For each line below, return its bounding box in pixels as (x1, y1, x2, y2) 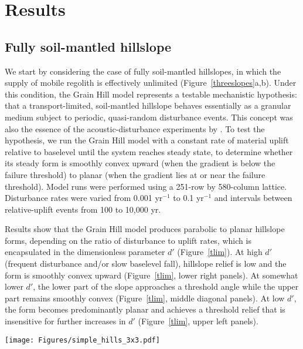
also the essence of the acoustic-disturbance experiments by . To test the (5, 122, 265, 135)
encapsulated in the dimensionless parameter (5, 246, 165, 258)
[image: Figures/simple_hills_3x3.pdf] (5, 335, 160, 344)
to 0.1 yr (173, 192, 204, 204)
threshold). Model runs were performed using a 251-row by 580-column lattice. (5, 180, 287, 192)
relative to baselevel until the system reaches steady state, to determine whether (5, 145, 293, 157)
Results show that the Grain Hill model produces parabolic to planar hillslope (5, 223, 285, 235)
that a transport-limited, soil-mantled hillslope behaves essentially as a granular (5, 99, 291, 112)
